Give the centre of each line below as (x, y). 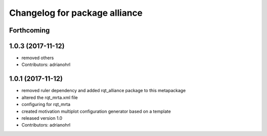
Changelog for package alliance (76, 13)
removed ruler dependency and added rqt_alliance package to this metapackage (104, 91)
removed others (38, 58)
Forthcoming (29, 30)
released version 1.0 (42, 118)
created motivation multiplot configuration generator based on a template (96, 111)
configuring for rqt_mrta (46, 104)
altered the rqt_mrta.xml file (50, 97)
